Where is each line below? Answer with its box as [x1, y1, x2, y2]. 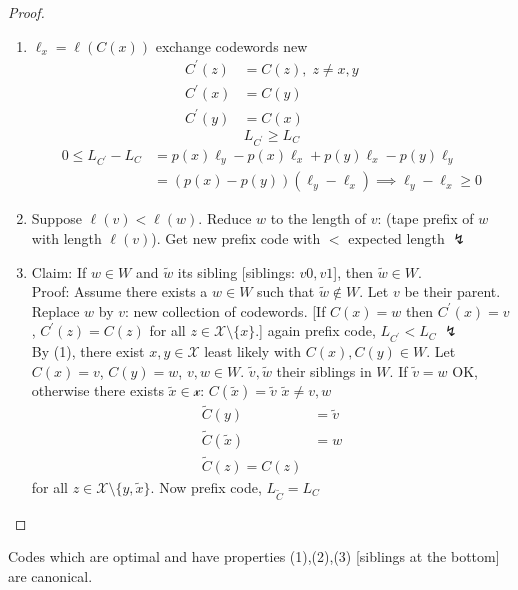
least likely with [204, 341, 302, 362]
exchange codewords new [155, 35, 308, 56]
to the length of [270, 208, 367, 229]
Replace [31, 300, 80, 321]
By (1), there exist [31, 341, 145, 362]
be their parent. [404, 281, 501, 302]
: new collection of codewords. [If [125, 300, 326, 321]
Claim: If [31, 261, 87, 282]
